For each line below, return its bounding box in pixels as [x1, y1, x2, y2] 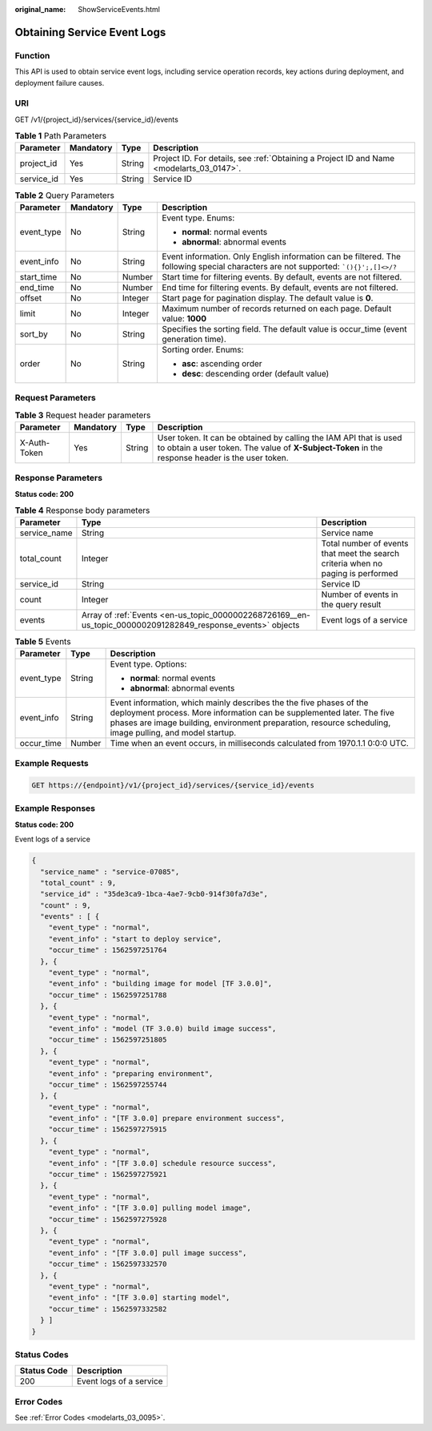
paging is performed [321, 568, 398, 579]
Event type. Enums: [161, 212, 235, 224]
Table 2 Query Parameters [14, 189, 115, 200]
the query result [321, 599, 382, 611]
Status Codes [14, 1348, 69, 1360]
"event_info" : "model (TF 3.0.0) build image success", [48, 1024, 277, 1033]
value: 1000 [161, 312, 207, 324]
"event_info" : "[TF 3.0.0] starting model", [48, 1293, 230, 1302]
